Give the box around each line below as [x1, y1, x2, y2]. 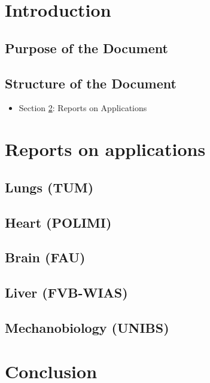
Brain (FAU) [5, 248, 86, 266]
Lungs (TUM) [5, 177, 94, 196]
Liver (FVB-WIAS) [5, 283, 128, 302]
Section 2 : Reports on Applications [19, 102, 147, 114]
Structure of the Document [5, 73, 176, 92]
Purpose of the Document [5, 38, 168, 57]
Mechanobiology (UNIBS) [5, 318, 169, 336]
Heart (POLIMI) [5, 213, 112, 231]
